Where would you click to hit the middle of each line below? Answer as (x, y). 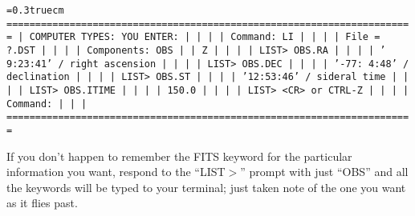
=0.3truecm (35, 10)
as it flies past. (42, 203)
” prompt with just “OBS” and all (324, 172)
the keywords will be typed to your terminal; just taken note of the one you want (206, 187)
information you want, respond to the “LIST (116, 172)
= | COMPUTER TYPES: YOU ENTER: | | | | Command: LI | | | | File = (193, 37)
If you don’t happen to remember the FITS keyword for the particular (179, 156)
